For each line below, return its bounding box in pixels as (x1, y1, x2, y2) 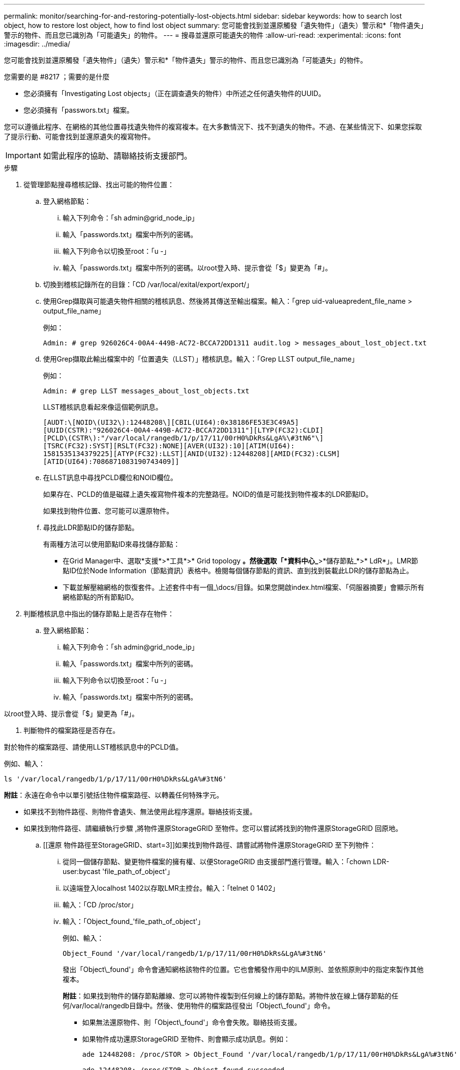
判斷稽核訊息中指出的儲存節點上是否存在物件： (23, 609, 174, 618)
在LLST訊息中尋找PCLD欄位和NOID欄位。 (43, 473, 178, 482)
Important (5, 150, 41, 160)
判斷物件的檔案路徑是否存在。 (23, 726, 119, 734)
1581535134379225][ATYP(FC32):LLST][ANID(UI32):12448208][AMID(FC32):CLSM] (43, 450, 340, 458)
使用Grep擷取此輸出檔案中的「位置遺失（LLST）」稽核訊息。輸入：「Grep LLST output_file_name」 (43, 355, 359, 363)
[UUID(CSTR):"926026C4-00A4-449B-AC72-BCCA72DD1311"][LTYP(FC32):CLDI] (43, 426, 324, 434)
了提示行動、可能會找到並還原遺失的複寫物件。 (4, 132, 155, 141)
